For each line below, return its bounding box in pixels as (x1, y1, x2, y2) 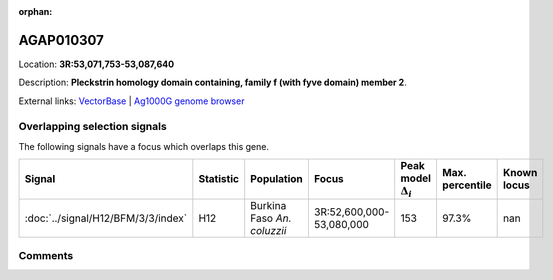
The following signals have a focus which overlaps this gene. (18, 140, 270, 152)
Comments (18, 248, 74, 262)
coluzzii (250, 223, 287, 237)
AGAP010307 (18, 31, 105, 49)
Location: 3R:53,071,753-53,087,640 (18, 58, 175, 70)
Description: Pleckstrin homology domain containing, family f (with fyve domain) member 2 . (18, 76, 407, 89)
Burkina (250, 198, 287, 212)
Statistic (198, 172, 240, 186)
